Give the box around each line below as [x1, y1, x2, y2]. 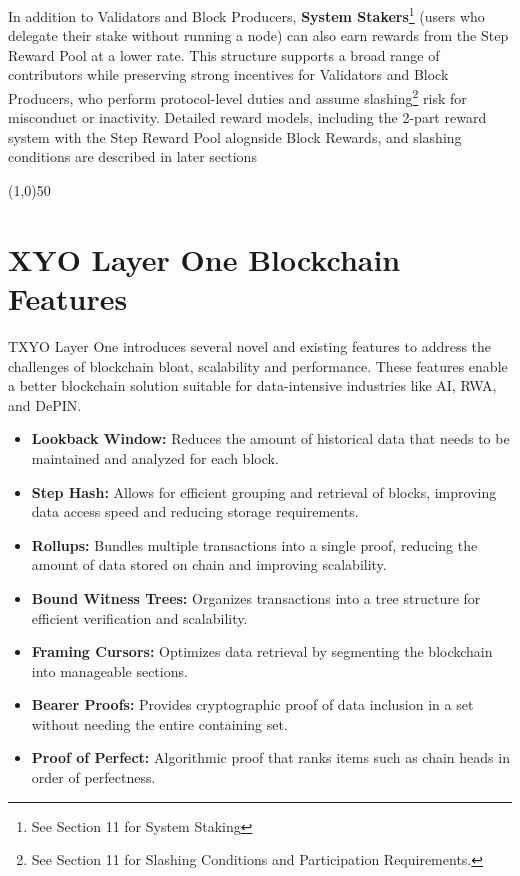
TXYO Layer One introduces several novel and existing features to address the [8, 335, 492, 356]
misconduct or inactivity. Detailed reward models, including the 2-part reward [8, 107, 487, 128]
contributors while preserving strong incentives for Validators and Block [8, 64, 449, 85]
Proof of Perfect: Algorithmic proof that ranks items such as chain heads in [31, 747, 510, 768]
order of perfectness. [31, 767, 156, 788]
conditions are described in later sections [8, 146, 257, 167]
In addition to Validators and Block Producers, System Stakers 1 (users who [8, 3, 485, 26]
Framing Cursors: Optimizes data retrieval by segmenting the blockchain [31, 641, 493, 662]
